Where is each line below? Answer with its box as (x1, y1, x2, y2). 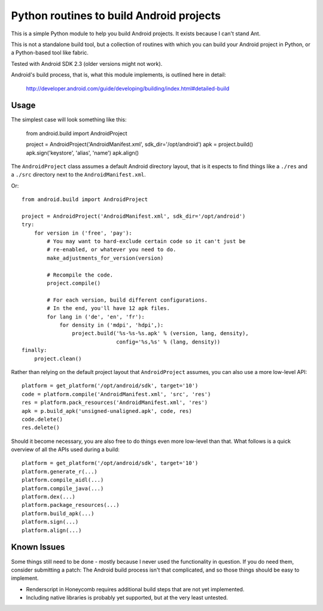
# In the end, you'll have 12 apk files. (47, 305, 170, 312)
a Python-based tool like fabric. (11, 49, 89, 56)
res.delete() (22, 424, 60, 431)
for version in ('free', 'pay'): (33, 229, 133, 236)
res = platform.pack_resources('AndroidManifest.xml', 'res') (22, 399, 208, 406)
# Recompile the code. (47, 271, 114, 278)
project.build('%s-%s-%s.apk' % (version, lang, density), (72, 330, 249, 337)
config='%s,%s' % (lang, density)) (115, 338, 221, 345)
